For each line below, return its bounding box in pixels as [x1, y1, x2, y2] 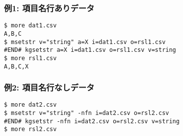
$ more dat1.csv [4, 22, 57, 29]
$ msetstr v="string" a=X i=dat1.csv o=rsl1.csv [4, 38, 166, 45]
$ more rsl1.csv [4, 54, 57, 62]
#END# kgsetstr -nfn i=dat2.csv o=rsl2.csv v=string [4, 117, 180, 125]
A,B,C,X [4, 63, 29, 70]
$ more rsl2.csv [4, 126, 57, 133]
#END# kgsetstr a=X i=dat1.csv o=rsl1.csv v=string [4, 46, 176, 54]
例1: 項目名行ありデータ [4, 1, 95, 14]
